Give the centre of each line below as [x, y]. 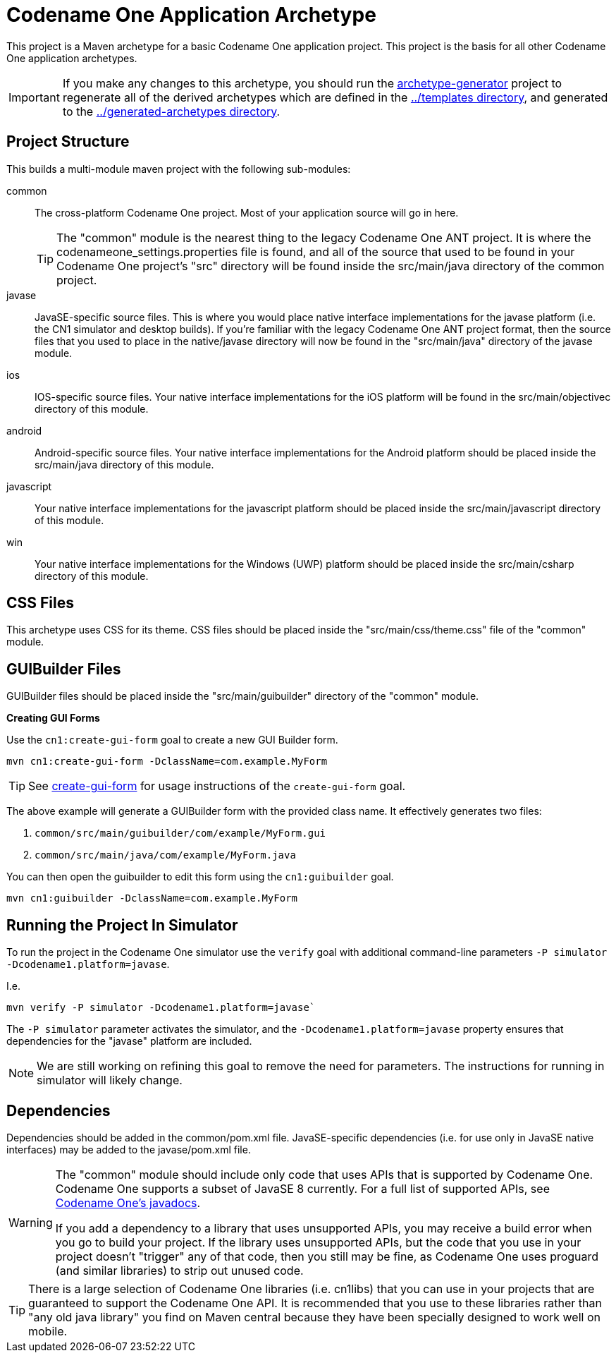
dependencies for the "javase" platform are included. [129, 1041]
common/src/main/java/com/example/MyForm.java [165, 855]
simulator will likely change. [110, 1080]
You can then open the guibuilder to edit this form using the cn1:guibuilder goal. [200, 877]
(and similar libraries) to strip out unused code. [179, 1270]
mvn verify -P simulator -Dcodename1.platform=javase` [161, 1008]
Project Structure [68, 142]
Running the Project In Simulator [122, 925]
